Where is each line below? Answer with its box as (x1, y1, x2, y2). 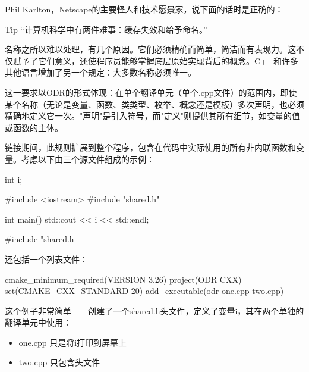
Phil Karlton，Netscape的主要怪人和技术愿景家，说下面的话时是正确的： (5, 3, 283, 15)
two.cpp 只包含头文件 (18, 356, 100, 368)
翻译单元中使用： (5, 316, 71, 329)
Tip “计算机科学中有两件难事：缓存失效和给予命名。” (5, 23, 207, 35)
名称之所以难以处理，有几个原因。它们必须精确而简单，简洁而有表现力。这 (5, 43, 296, 55)
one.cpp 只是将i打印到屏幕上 (18, 336, 127, 348)
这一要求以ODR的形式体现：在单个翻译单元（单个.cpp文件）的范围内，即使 (5, 86, 297, 98)
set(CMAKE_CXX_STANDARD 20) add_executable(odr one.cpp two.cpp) (5, 285, 284, 297)
